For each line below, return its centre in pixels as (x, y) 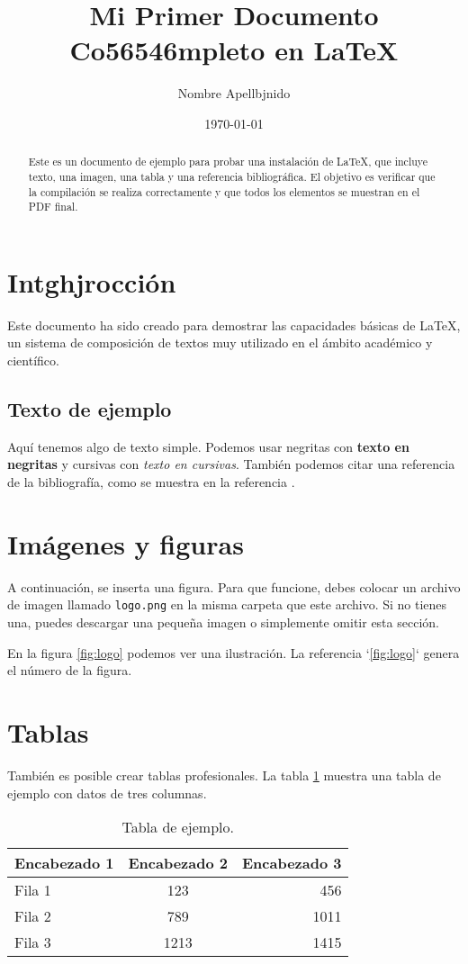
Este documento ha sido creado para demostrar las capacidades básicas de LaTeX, (234, 324)
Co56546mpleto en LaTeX (234, 50)
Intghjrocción (92, 281)
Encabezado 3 (292, 863)
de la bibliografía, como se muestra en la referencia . (151, 482)
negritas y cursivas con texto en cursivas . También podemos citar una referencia (231, 464)
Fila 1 (33, 890)
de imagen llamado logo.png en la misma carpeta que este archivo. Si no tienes (227, 604)
